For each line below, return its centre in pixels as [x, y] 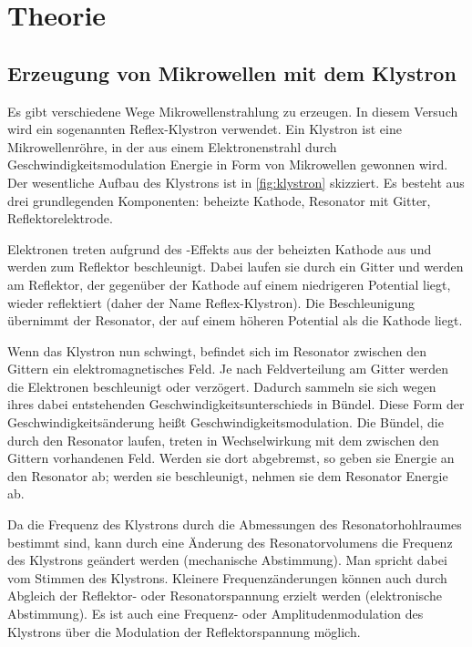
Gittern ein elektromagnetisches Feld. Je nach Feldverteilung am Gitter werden [228, 369]
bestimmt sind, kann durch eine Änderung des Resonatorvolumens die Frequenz [230, 542]
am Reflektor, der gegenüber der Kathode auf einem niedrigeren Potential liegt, [229, 284]
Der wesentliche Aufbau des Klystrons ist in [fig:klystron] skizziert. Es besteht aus [236, 182]
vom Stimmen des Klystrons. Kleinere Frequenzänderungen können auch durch [227, 577]
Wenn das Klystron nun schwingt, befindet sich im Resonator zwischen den [217, 350]
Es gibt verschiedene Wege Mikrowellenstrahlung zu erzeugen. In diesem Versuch [233, 111]
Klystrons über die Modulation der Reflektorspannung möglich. [184, 631]
